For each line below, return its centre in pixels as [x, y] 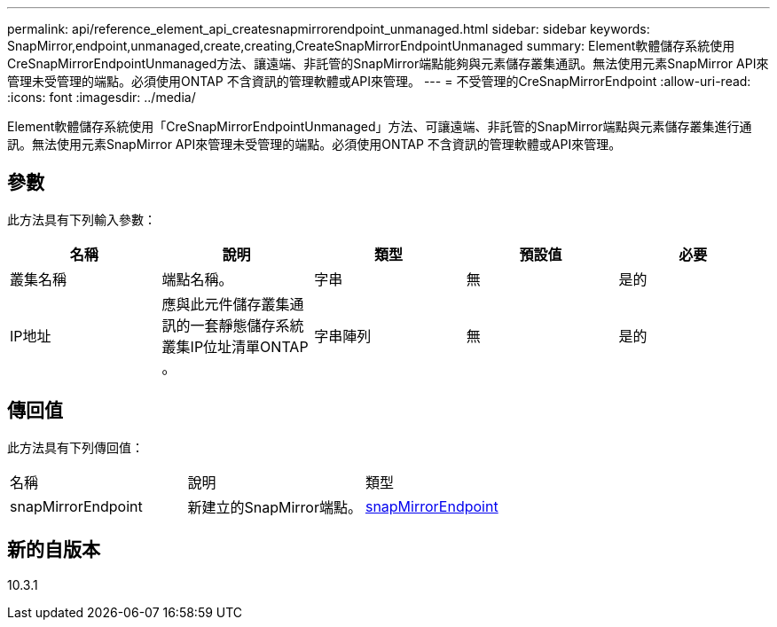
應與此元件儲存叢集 [226, 304]
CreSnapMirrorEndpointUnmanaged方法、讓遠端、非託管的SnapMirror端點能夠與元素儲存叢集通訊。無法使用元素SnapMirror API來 [388, 63]
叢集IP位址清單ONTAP [235, 346]
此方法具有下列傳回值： [75, 447]
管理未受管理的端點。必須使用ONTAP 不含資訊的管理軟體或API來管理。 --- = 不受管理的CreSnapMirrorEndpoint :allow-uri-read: [379, 81]
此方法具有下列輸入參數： [82, 219]
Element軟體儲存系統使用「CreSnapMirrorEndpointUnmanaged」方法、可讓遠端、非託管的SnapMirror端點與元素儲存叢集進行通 [380, 126]
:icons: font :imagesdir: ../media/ [102, 97]
